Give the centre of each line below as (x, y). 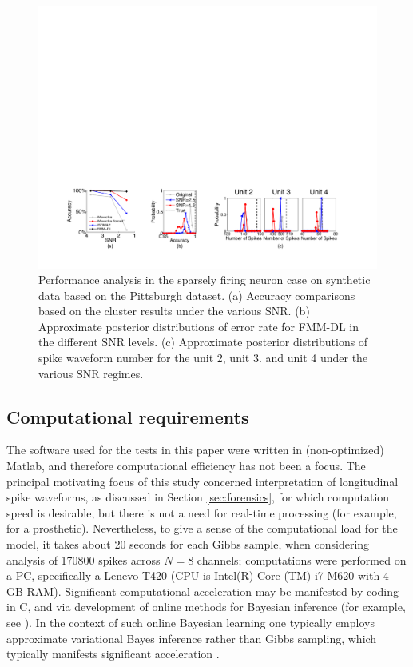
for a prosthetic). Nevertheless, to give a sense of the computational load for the (202, 528)
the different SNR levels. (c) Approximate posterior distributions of (203, 342)
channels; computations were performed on (302, 559)
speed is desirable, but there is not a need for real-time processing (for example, (202, 512)
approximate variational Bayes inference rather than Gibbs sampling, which (192, 638)
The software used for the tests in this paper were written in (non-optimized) (195, 450)
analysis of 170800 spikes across (83, 559)
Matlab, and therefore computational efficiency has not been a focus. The (186, 466)
